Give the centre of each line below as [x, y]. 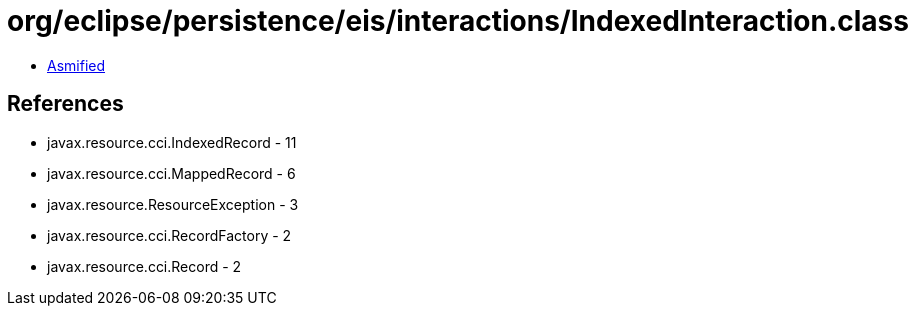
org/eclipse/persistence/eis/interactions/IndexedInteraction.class [458, 21]
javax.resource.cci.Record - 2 [144, 266]
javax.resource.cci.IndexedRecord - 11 [172, 142]
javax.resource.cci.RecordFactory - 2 [169, 235]
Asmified [76, 65]
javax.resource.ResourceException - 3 [173, 204]
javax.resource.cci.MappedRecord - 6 [171, 173]
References [65, 104]
